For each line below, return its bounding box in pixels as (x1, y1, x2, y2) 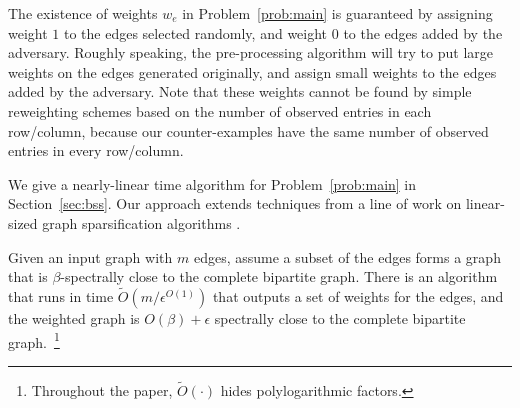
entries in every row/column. (8, 140, 184, 161)
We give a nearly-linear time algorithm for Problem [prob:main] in (8, 173, 417, 194)
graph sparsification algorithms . (42, 212, 241, 233)
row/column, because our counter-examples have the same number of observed (8, 120, 489, 141)
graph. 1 (8, 328, 60, 352)
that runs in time (8, 285, 114, 306)
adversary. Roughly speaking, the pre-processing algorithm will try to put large (8, 42, 493, 63)
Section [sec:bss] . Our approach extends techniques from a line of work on (8, 193, 462, 214)
